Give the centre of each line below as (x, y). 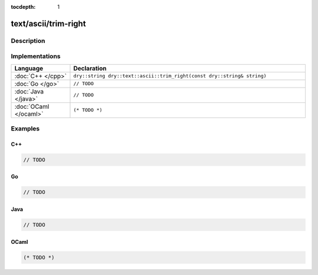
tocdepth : (23, 7)
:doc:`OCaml (32, 106)
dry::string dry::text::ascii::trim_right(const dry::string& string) (170, 76)
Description (28, 41)
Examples (25, 129)
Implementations (36, 56)
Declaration (90, 68)
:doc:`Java (29, 91)
